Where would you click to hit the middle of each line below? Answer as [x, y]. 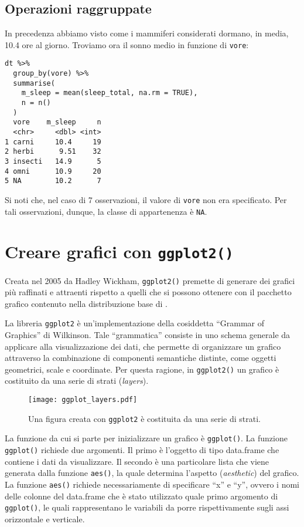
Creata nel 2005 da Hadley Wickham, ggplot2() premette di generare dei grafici [150, 280]
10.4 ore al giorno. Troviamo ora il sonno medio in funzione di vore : [127, 44]
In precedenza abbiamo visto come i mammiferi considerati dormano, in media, [147, 33]
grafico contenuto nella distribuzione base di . [86, 303]
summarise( [34, 83]
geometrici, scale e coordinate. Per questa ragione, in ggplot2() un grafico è [142, 369]
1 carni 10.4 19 [53, 142]
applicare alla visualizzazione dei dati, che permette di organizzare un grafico [143, 346]
